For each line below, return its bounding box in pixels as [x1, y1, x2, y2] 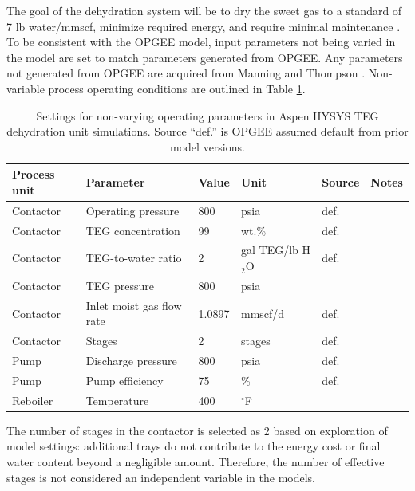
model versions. [170, 138, 245, 155]
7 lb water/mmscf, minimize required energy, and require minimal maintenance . [6, 18, 401, 34]
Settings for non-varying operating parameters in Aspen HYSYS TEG [36, 107, 379, 124]
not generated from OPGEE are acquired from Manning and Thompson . [6, 65, 366, 81]
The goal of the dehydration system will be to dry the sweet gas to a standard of [6, 2, 402, 18]
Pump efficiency [85, 371, 164, 388]
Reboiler [12, 391, 53, 408]
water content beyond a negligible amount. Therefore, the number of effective [6, 454, 385, 469]
